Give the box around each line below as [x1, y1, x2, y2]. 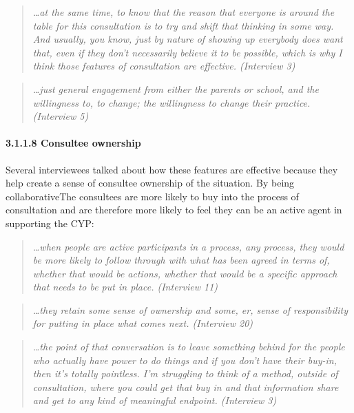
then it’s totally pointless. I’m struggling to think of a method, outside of [32, 366, 338, 381]
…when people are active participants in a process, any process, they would [32, 239, 344, 253]
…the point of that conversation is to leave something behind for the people [32, 339, 345, 354]
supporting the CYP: [6, 215, 94, 230]
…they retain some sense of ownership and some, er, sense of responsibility [32, 302, 348, 317]
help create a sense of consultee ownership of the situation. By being [6, 176, 295, 190]
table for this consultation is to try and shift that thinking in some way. [32, 18, 334, 32]
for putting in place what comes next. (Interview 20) [32, 316, 253, 330]
